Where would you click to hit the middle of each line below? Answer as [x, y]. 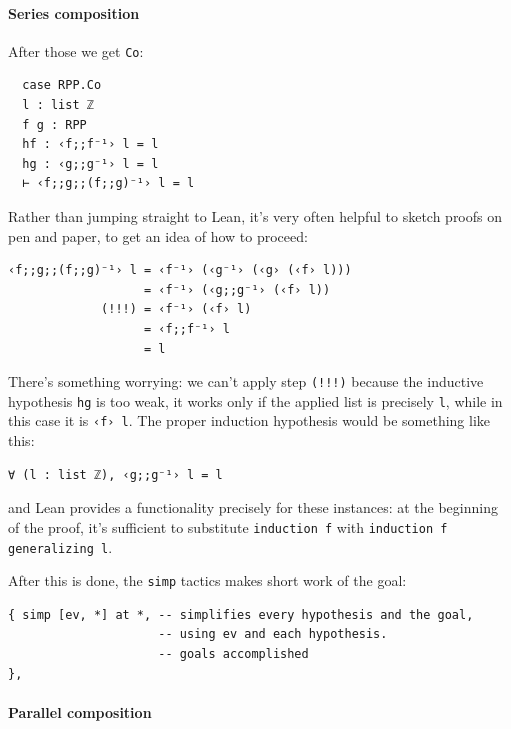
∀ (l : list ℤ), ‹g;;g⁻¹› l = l [115, 474]
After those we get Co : [76, 50]
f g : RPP [54, 124]
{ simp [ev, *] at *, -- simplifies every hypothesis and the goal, [241, 614]
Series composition [74, 12]
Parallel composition [80, 711]
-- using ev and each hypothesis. [273, 634]
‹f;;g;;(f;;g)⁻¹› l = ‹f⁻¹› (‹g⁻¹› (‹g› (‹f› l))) [180, 270]
